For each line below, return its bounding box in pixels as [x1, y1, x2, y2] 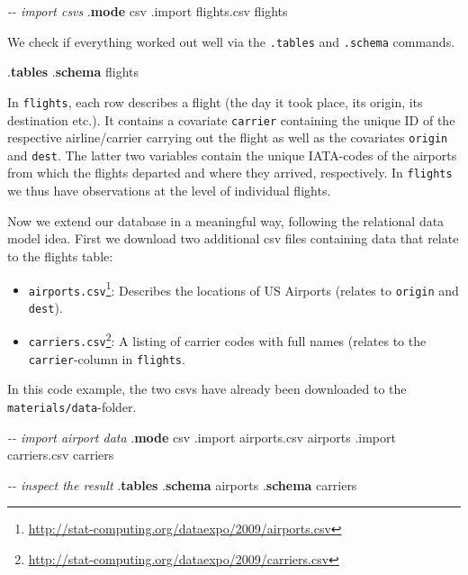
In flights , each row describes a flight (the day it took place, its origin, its [7, 92, 423, 111]
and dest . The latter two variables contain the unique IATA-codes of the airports [7, 145, 457, 164]
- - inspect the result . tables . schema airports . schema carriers [7, 475, 357, 494]
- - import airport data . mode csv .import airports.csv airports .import [7, 427, 396, 446]
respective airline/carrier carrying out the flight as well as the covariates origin [7, 128, 448, 147]
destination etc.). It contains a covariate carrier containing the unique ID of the [7, 110, 455, 129]
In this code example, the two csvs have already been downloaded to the [7, 379, 407, 398]
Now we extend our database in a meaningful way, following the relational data [7, 211, 445, 230]
